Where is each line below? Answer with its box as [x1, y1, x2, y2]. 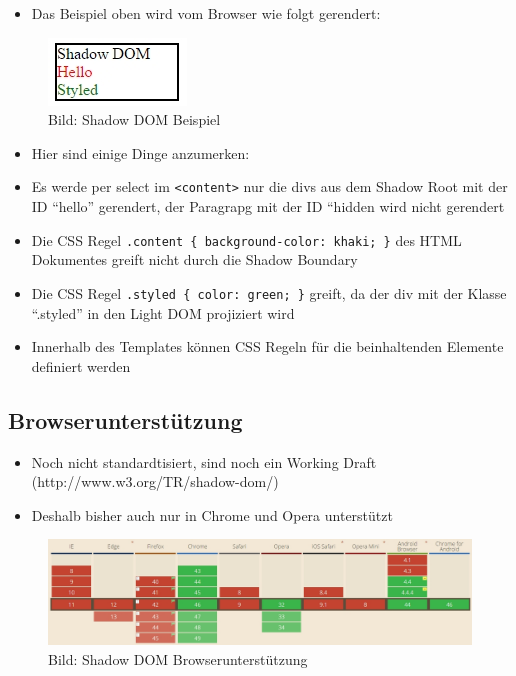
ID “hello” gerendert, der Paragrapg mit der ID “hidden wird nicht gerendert [31, 196, 505, 217]
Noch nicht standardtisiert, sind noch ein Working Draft [31, 451, 377, 472]
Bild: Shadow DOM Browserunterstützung [48, 648, 308, 669]
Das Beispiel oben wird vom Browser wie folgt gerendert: [31, 3, 381, 23]
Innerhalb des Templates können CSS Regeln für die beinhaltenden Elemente [31, 336, 504, 357]
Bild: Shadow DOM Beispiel [48, 109, 221, 130]
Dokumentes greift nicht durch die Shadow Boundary [31, 249, 358, 270]
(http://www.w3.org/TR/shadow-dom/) [31, 471, 279, 492]
